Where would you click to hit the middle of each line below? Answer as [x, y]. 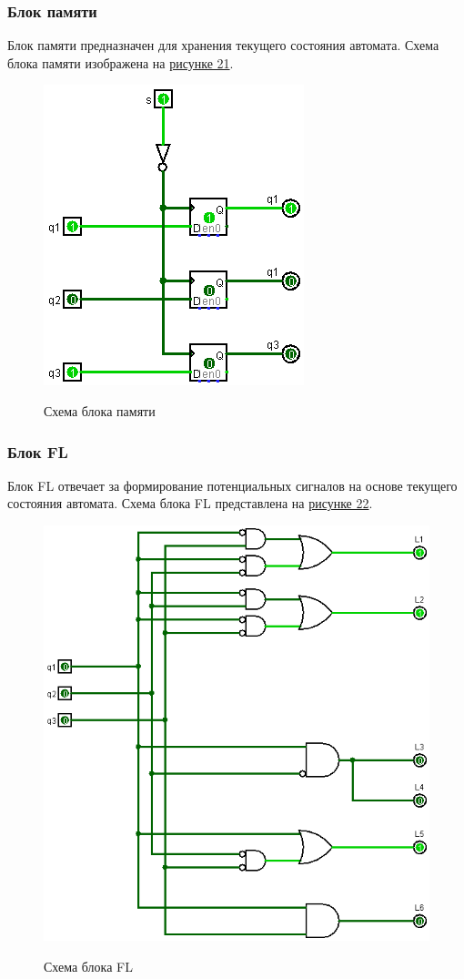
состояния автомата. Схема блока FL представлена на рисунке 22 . [190, 503]
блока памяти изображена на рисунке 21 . [121, 62]
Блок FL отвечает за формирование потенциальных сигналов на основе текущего [232, 485]
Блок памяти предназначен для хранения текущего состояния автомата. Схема [223, 45]
